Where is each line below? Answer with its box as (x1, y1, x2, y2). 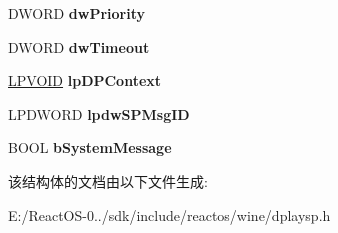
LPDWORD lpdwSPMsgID (8, 103, 190, 124)
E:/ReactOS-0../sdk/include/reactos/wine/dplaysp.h (8, 204, 331, 225)
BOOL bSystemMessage (8, 137, 172, 158)
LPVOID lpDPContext (8, 70, 162, 91)
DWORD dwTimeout (8, 36, 150, 57)
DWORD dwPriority (8, 3, 146, 23)
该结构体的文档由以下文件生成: (8, 170, 208, 191)
